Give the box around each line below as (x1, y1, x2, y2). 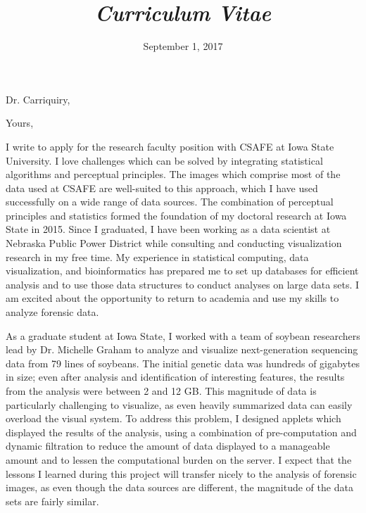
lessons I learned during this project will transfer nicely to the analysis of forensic (6, 466, 357, 481)
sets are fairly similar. (6, 493, 99, 508)
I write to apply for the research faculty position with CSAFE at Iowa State (6, 139, 334, 153)
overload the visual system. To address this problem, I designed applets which (6, 411, 341, 426)
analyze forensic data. (6, 305, 99, 319)
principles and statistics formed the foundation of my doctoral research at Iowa (6, 208, 347, 222)
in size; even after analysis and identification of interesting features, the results (6, 369, 345, 384)
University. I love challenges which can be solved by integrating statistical (6, 153, 323, 167)
